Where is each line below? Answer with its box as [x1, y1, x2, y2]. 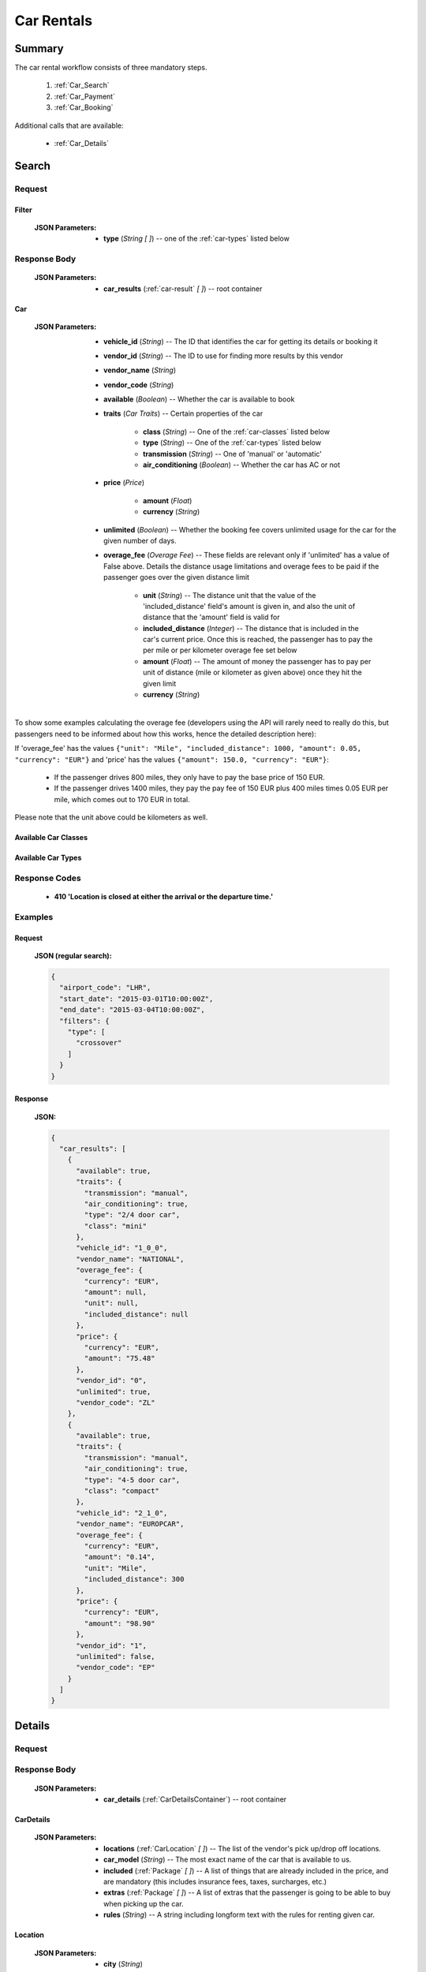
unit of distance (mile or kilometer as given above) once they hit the [143, 667, 363, 678]
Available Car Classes [14, 833, 88, 842]
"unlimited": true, [76, 1387, 151, 1396]
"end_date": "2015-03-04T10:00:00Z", [59, 1006, 205, 1014]
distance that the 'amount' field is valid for [143, 612, 280, 622]
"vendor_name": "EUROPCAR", [76, 1519, 185, 1529]
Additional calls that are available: [14, 121, 124, 130]
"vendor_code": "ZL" [76, 1398, 155, 1407]
